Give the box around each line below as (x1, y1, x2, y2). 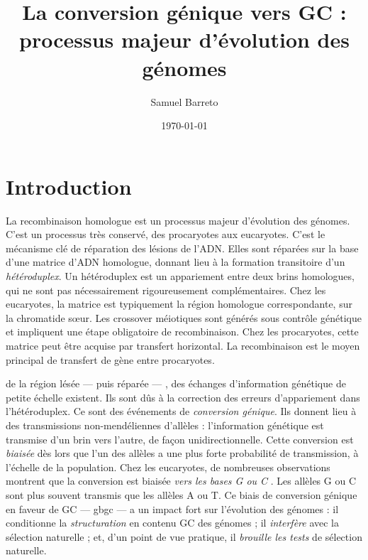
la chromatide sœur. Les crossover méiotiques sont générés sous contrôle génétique (6, 310, 362, 325)
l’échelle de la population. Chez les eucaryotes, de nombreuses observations (6, 459, 330, 474)
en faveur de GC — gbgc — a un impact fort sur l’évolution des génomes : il (6, 501, 339, 516)
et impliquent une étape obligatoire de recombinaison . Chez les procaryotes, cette (6, 324, 359, 339)
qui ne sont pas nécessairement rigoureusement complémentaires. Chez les (6, 282, 326, 297)
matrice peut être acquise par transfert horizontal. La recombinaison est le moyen (6, 338, 360, 352)
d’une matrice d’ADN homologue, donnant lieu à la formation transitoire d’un (6, 254, 345, 269)
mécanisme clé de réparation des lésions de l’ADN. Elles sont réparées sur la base (6, 240, 359, 255)
